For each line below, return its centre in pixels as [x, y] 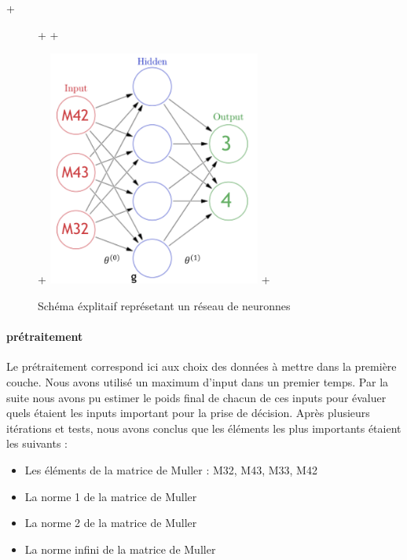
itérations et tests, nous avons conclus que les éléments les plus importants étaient [204, 428]
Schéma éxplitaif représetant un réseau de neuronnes [164, 306]
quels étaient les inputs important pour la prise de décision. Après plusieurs [188, 413]
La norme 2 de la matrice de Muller [111, 523]
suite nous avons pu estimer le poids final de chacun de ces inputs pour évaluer [196, 397]
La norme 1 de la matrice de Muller [111, 496]
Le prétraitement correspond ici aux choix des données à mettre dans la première [202, 366]
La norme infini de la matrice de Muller [120, 549]
